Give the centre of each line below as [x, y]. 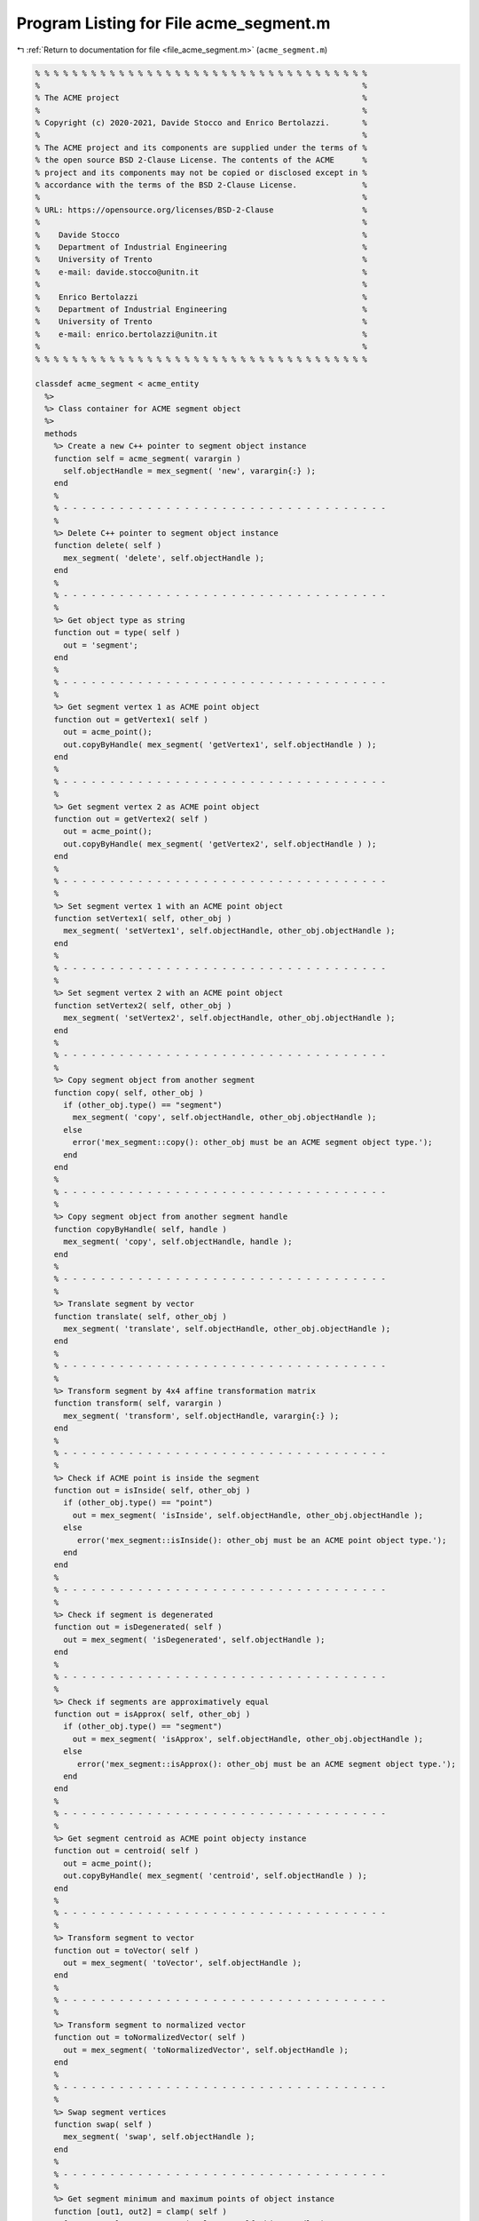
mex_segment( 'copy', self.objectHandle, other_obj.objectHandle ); [224, 1118]
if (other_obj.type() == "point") [138, 1503]
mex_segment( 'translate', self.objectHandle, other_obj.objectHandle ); [227, 1329]
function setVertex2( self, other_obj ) [143, 1005]
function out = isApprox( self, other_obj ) [152, 1714]
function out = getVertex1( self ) [131, 719]
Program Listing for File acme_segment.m [173, 23]
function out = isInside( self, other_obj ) [152, 1491]
